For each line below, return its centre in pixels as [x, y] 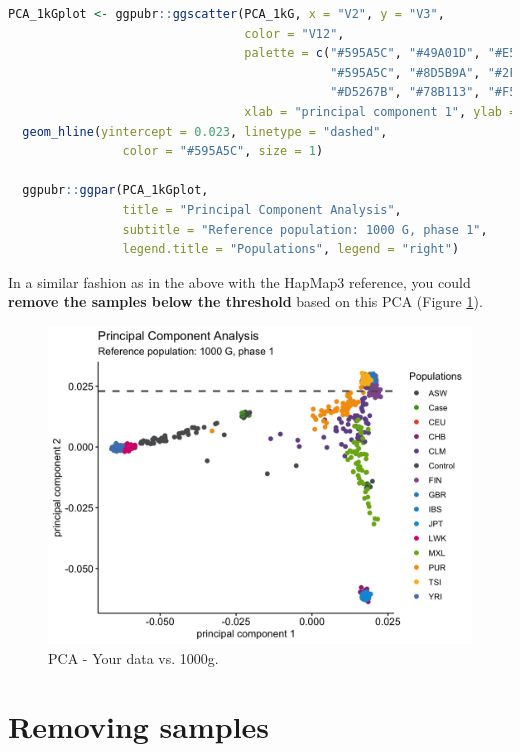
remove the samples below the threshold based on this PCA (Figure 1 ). [245, 301]
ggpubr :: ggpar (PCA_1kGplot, [115, 190]
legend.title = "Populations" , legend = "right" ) [291, 249]
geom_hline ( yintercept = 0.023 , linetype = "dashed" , [205, 131]
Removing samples [139, 726]
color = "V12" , [294, 33]
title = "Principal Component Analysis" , [262, 209]
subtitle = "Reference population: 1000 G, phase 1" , [305, 229]
